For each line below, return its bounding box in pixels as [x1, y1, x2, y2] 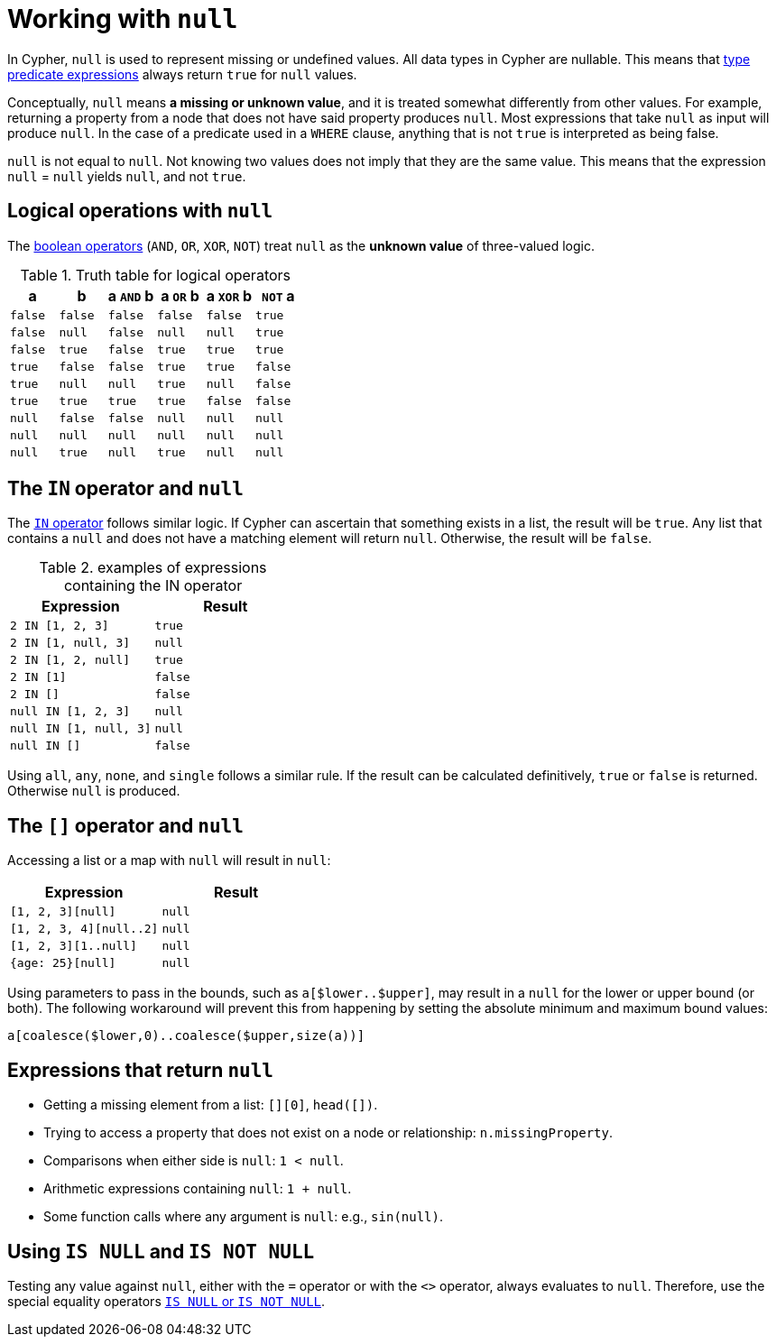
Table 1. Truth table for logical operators [20, 265, 291, 284]
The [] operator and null [7, 814, 244, 837]
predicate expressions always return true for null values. [7, 66, 357, 82]
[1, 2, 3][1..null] [10, 939, 137, 953]
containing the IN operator [63, 576, 243, 595]
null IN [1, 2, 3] [10, 704, 131, 719]
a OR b [161, 286, 199, 305]
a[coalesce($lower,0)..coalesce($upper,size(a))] [7, 1028, 365, 1044]
